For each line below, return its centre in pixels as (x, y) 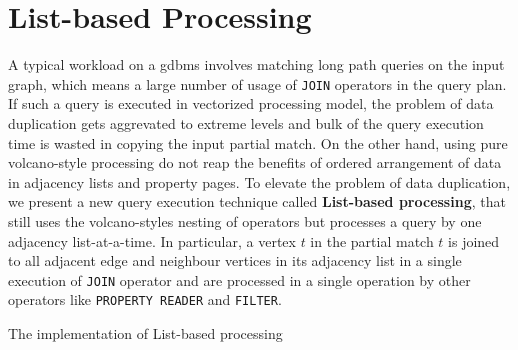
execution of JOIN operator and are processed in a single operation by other (239, 279)
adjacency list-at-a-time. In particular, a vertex (152, 240)
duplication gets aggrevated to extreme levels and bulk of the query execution (246, 122)
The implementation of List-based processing (145, 333)
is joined (474, 240)
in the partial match (372, 240)
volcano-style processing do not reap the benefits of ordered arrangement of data (255, 162)
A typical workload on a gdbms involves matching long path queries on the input (256, 64)
